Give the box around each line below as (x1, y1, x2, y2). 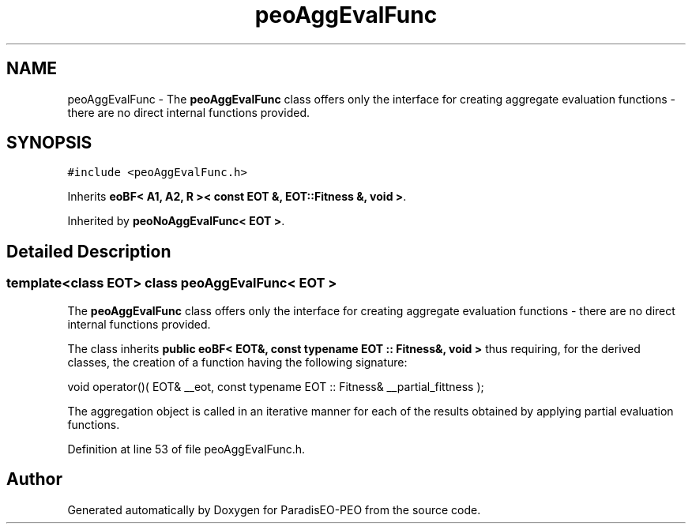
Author (6, 469, 62, 490)
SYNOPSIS (6, 133, 92, 153)
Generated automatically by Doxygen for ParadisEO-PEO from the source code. (67, 502, 481, 517)
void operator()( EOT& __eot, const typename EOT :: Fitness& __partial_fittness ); (67, 379, 484, 393)
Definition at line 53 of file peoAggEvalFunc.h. (67, 442, 306, 456)
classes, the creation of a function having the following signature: (67, 355, 408, 369)
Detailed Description (6, 241, 171, 261)
